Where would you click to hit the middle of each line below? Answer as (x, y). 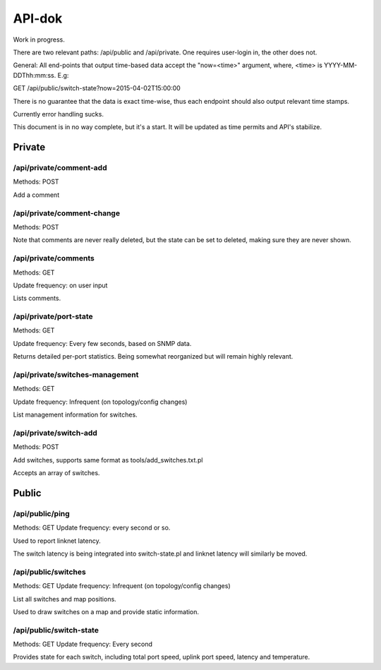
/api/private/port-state (53, 316)
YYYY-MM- (340, 65)
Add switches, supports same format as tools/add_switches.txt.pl (108, 460)
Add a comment (36, 195)
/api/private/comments (54, 258)
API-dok (38, 18)
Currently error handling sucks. (58, 114)
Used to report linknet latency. (57, 541)
